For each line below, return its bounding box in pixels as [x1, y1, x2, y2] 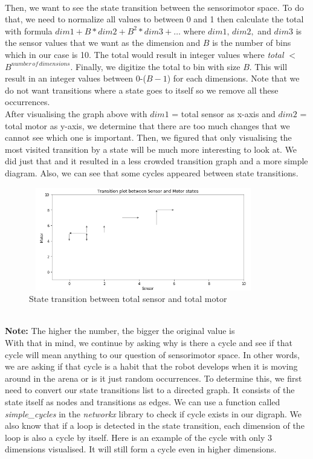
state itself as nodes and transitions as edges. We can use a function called [5, 395, 280, 408]
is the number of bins [212, 36, 291, 49]
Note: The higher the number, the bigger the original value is [5, 324, 235, 337]
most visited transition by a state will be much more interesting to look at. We [5, 143, 297, 155]
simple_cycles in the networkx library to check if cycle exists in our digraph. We [5, 407, 302, 420]
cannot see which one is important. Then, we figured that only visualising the [5, 131, 292, 144]
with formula [5, 24, 53, 37]
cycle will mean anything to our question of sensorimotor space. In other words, [5, 348, 300, 361]
